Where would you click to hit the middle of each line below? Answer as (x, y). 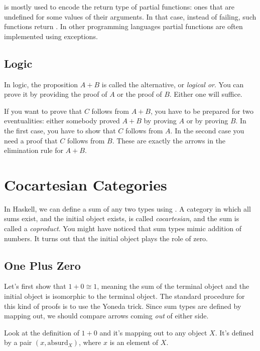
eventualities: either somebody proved (62, 121)
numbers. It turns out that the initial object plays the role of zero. (106, 238)
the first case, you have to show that (60, 130)
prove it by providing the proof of (56, 94)
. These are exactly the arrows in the (169, 140)
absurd (58, 343)
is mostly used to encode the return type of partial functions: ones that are (119, 7)
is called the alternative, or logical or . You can (173, 84)
